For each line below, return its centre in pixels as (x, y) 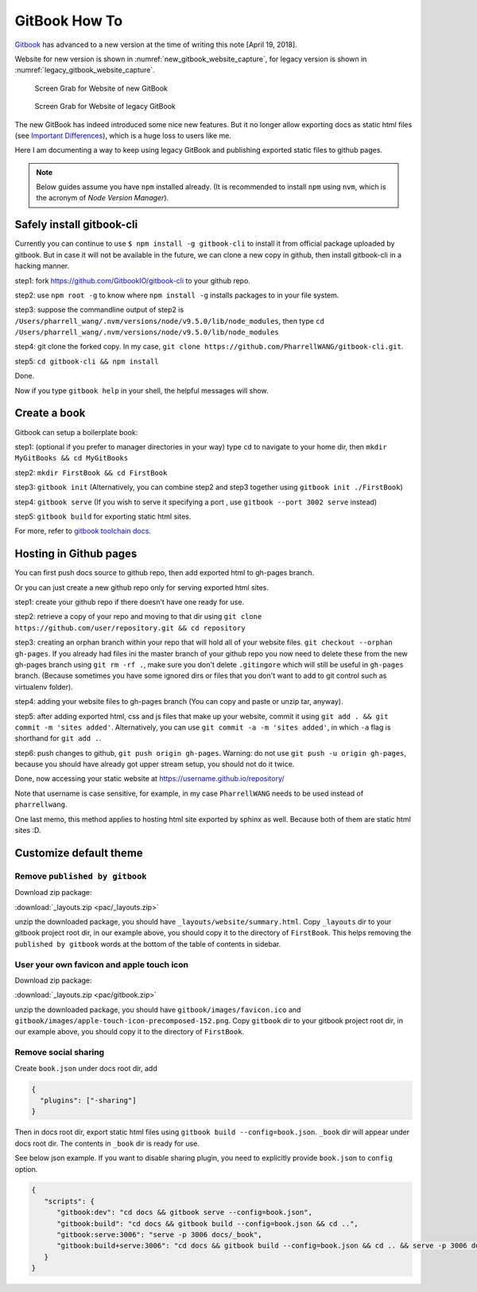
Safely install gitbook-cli (76, 225)
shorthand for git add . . (58, 738)
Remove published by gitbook (81, 876)
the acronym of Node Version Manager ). (103, 198)
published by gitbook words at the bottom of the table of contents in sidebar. (148, 944)
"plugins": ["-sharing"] (88, 1100)
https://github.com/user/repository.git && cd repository (130, 628)
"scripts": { (70, 1201)
